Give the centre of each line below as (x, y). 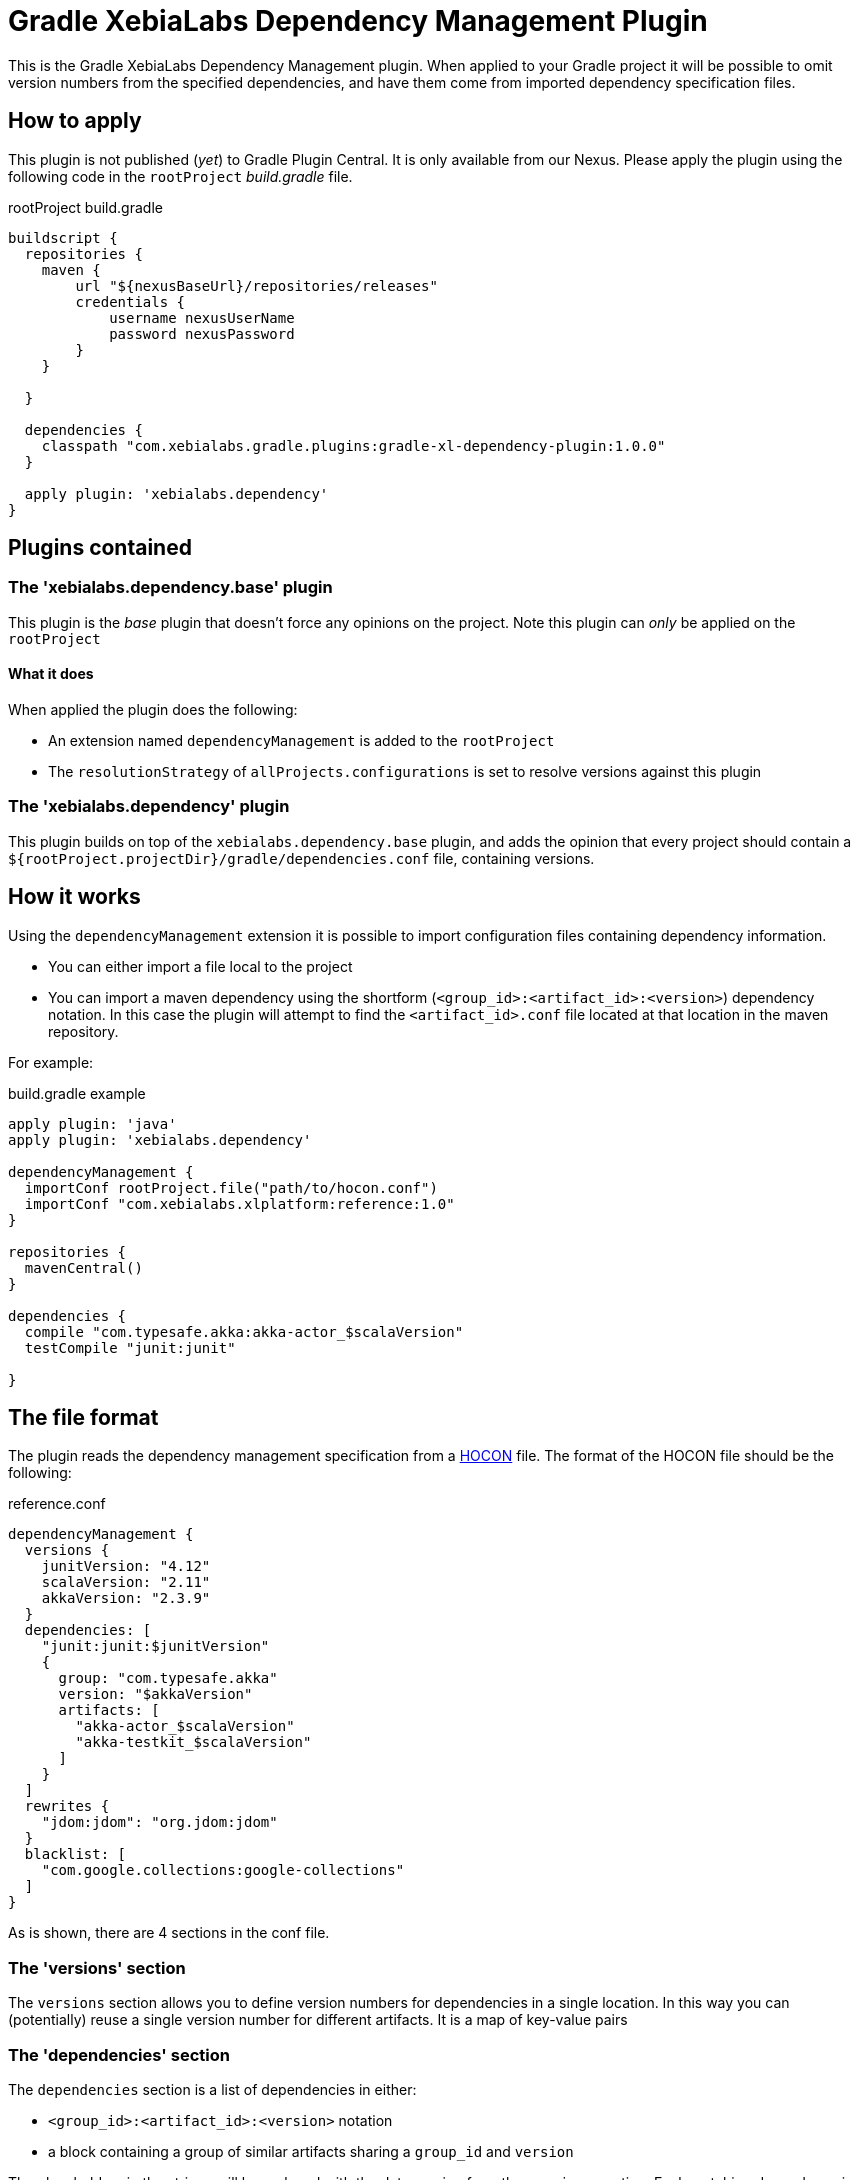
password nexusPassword (202, 333)
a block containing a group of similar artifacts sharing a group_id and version (311, 2151)
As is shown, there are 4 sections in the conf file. (169, 1933)
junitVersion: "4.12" (126, 1566)
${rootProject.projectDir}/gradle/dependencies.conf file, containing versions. (301, 858)
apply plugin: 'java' (92, 1123)
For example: (51, 1062)
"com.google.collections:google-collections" (223, 1870)
